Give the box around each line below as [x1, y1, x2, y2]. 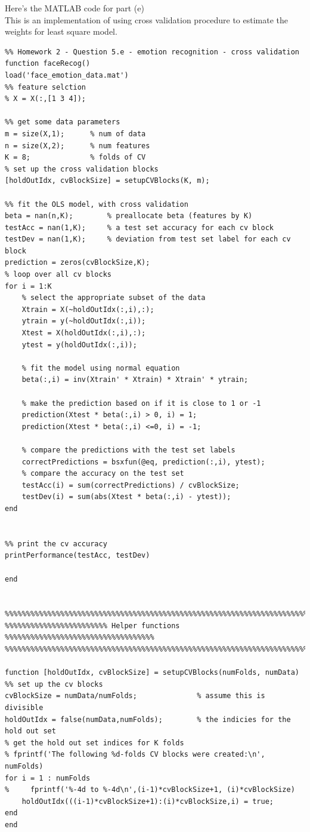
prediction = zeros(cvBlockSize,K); [5, 258, 150, 267]
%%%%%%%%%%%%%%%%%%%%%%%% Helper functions [5, 621, 180, 630]
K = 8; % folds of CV [5, 153, 146, 162]
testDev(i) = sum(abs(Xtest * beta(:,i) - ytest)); [21, 493, 231, 501]
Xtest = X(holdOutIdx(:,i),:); [21, 329, 146, 338]
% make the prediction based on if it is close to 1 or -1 [21, 399, 261, 408]
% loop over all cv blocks [5, 270, 111, 279]
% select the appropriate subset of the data [21, 293, 206, 302]
